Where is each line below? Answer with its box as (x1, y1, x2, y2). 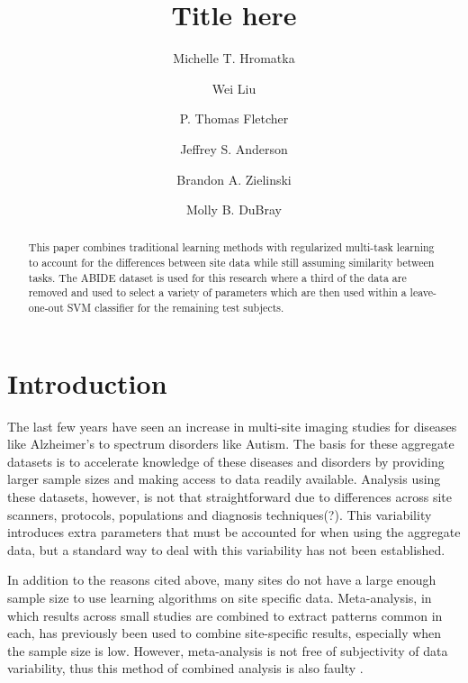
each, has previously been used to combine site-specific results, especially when (7, 624, 442, 642)
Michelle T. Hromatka (173, 49, 295, 68)
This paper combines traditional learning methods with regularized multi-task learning (28, 240, 435, 255)
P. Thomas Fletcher (179, 109, 289, 128)
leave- (409, 285, 436, 300)
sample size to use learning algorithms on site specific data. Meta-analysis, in (7, 588, 432, 607)
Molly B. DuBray (185, 200, 283, 219)
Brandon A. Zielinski (176, 169, 292, 188)
